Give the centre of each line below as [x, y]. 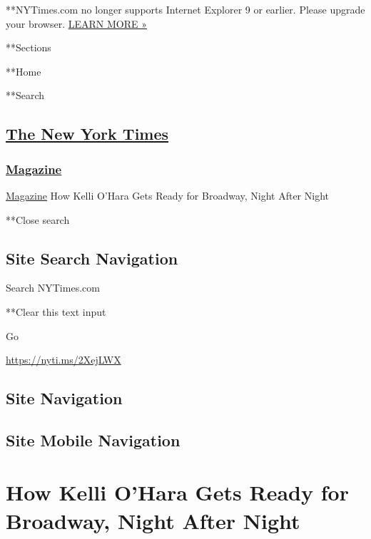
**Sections [29, 47]
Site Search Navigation [92, 258]
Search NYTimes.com [53, 288]
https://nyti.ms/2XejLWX [63, 360]
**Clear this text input [56, 311]
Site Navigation [64, 398]
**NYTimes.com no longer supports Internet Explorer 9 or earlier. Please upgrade [185, 9]
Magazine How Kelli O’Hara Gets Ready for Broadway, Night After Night [168, 195]
